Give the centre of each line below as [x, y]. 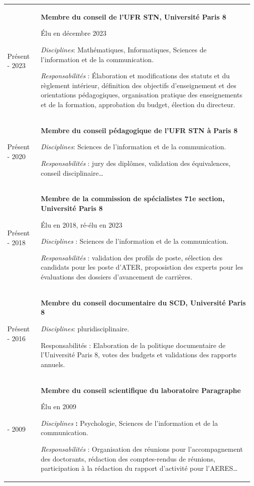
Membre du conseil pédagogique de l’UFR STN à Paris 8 [139, 130]
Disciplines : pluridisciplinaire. [85, 328]
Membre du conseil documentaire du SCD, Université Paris [143, 302]
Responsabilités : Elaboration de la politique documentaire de [133, 345]
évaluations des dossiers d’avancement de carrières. [116, 276]
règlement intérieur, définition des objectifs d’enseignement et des [138, 85]
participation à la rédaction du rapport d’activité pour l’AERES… [139, 468]
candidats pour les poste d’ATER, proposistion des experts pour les [142, 267]
